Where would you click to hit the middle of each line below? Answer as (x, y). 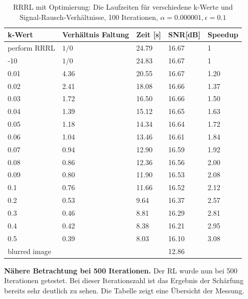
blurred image (29, 251)
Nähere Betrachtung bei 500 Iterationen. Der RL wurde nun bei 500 (121, 270)
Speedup (223, 34)
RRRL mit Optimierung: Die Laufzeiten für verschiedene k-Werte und (123, 7)
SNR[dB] (184, 34)
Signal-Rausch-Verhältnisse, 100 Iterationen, (89, 17)
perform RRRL (31, 48)
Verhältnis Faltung (96, 34)
